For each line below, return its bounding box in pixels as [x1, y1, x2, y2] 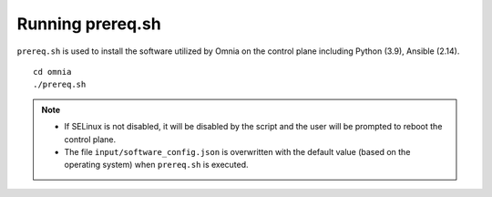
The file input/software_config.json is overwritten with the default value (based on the [64, 146, 411, 157]
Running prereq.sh [16, 14, 161, 34]
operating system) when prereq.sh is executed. [64, 160, 250, 171]
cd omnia [33, 67, 72, 77]
